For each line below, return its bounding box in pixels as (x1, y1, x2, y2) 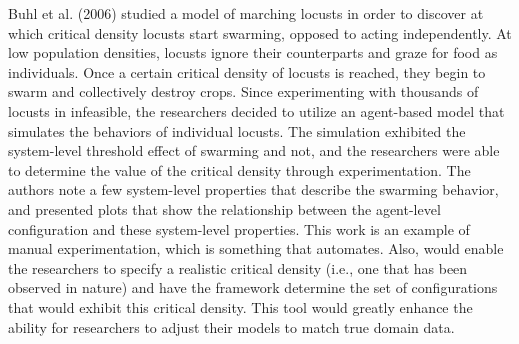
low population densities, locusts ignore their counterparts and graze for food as (8, 42, 498, 63)
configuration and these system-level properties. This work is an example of (8, 218, 470, 239)
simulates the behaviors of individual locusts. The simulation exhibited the (8, 120, 466, 141)
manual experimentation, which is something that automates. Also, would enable (8, 238, 504, 259)
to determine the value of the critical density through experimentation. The (8, 159, 471, 180)
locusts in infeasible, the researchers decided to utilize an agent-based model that (8, 100, 505, 121)
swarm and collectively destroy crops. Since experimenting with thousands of (8, 81, 479, 102)
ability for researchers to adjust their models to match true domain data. (8, 316, 455, 337)
